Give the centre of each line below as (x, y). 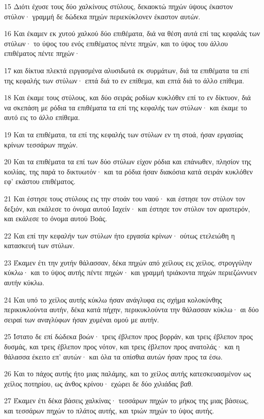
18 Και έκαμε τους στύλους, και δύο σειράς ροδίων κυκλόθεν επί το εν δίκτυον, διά (127, 97)
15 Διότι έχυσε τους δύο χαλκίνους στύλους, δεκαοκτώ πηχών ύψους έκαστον (119, 6)
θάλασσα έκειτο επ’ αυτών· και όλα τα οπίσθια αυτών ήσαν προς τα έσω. (113, 356)
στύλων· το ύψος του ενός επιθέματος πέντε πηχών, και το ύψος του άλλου (116, 43)
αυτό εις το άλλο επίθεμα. (42, 117)
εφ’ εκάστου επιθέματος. (40, 181)
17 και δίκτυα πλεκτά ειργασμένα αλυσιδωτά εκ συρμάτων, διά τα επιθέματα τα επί (127, 70)
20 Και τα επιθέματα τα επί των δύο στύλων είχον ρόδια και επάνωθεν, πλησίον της (128, 161)
